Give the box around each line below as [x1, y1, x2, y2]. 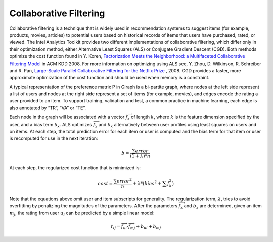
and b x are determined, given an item [184, 203, 262, 210]
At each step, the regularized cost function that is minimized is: [9, 165, 141, 171]
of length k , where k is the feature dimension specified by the [130, 114, 260, 120]
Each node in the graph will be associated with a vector [9, 114, 125, 120]
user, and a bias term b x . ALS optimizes [9, 121, 92, 129]
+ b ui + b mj [135, 223, 161, 230]
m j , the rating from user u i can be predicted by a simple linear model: [9, 210, 155, 217]
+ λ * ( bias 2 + [132, 179, 162, 186]
